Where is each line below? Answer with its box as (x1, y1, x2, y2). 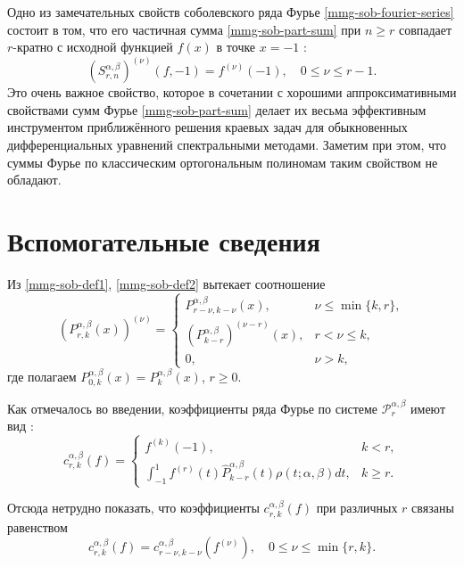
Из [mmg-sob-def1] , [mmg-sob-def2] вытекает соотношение (7, 274, 326, 292)
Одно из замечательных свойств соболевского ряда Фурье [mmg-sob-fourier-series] (7, 3, 454, 21)
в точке (216, 37, 256, 56)
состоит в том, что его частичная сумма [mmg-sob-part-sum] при (7, 20, 361, 38)
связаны (411, 498, 454, 517)
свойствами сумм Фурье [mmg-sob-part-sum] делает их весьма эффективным (7, 100, 427, 119)
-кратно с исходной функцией (12, 37, 173, 56)
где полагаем (7, 366, 77, 385)
